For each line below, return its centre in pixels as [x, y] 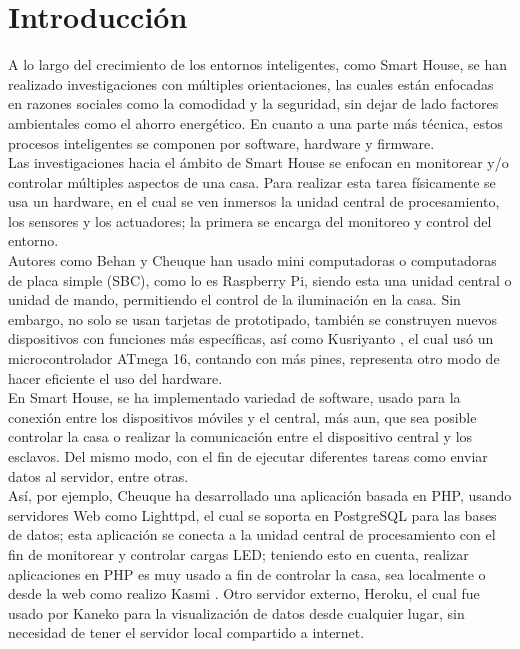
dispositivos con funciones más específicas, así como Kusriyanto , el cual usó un [251, 338]
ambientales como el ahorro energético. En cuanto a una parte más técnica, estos [255, 122]
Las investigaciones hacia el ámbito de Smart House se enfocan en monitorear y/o [258, 162]
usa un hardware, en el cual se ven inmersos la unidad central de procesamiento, [254, 201]
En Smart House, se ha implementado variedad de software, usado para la [234, 397]
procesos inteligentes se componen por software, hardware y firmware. [221, 142]
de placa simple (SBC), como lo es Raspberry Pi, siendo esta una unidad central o [260, 279]
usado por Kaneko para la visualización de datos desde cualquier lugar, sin [236, 612]
